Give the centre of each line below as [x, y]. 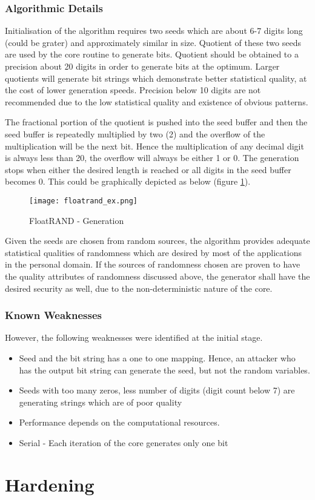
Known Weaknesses [53, 315]
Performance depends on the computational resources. [119, 422]
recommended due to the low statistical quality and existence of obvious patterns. [157, 101]
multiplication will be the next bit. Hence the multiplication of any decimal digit [154, 146]
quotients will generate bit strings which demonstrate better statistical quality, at [156, 78]
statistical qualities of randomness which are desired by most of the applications [153, 252]
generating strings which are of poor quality [101, 402]
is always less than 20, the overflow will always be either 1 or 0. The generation [152, 158]
